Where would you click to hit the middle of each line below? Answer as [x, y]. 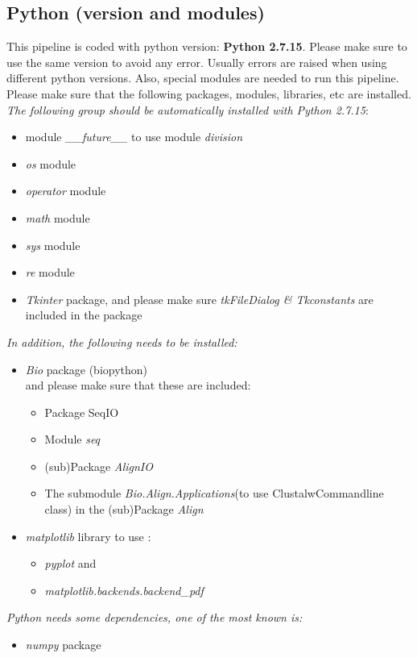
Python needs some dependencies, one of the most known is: [155, 617]
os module [51, 163]
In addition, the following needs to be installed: [122, 341]
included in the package [84, 315]
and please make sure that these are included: [138, 385]
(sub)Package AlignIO [99, 466]
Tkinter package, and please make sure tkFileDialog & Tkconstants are [199, 299]
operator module [66, 191]
